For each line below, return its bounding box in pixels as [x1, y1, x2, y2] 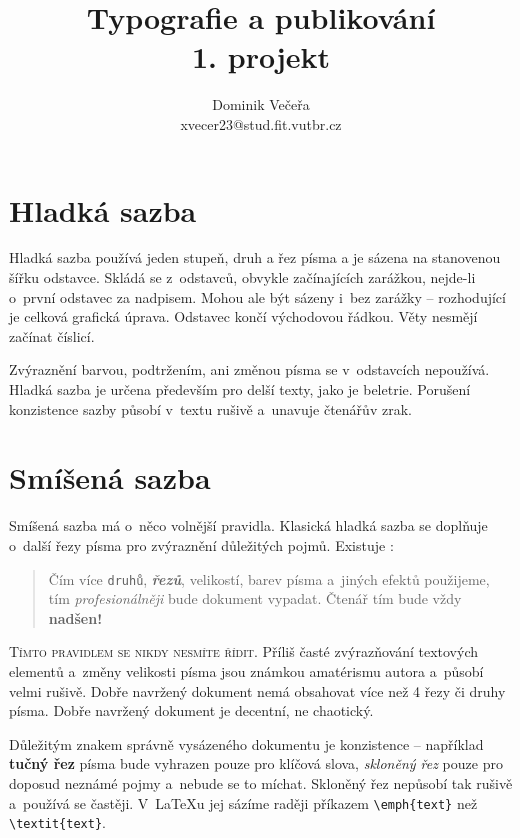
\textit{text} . [9, 812, 106, 833]
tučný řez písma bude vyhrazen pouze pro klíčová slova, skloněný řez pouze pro [9, 753, 503, 774]
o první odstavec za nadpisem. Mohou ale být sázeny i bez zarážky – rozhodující [9, 286, 506, 307]
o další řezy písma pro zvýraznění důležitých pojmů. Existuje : [9, 534, 394, 555]
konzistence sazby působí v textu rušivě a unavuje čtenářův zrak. [9, 398, 412, 419]
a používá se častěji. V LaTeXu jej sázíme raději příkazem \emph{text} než [9, 792, 478, 813]
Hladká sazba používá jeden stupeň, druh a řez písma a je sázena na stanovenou [9, 247, 501, 268]
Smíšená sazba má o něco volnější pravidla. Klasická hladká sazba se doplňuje [9, 515, 488, 536]
